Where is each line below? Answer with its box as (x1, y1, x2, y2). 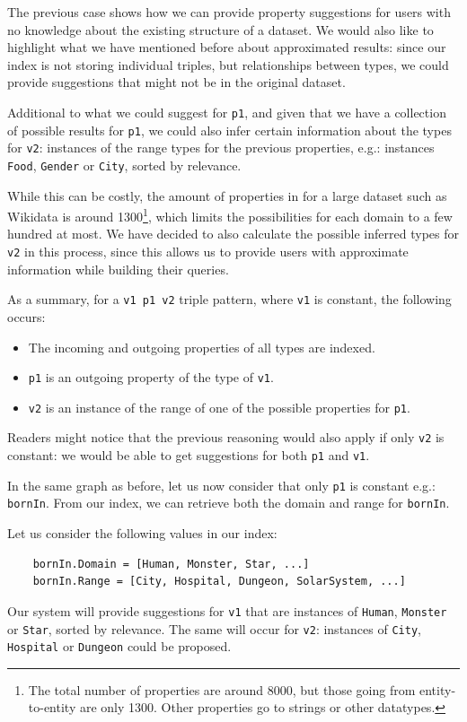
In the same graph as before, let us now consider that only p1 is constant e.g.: (7, 475, 436, 494)
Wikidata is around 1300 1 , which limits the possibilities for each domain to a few (7, 204, 453, 225)
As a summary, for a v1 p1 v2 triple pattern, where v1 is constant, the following (7, 290, 452, 309)
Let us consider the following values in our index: (7, 524, 278, 543)
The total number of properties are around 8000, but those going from (28, 680, 416, 699)
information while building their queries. (7, 259, 229, 278)
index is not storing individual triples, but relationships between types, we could (7, 55, 449, 74)
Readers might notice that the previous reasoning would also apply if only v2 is (7, 428, 445, 447)
